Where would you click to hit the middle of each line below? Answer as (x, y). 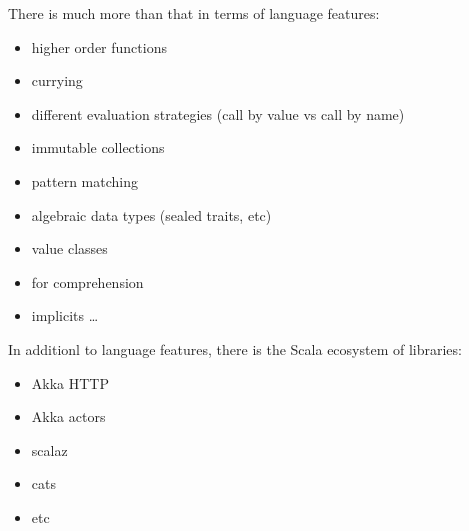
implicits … (65, 315)
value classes (69, 248)
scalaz (49, 449)
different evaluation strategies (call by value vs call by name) (218, 113)
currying (57, 80)
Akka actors (68, 416)
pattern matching (85, 180)
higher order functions (99, 46)
